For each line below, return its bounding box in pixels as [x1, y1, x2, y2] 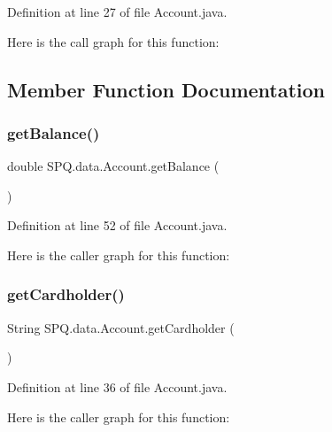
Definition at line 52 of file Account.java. [7, 216, 228, 235]
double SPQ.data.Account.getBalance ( [7, 157, 220, 175]
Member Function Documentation [7, 75, 326, 103]
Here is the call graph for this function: [7, 32, 220, 50]
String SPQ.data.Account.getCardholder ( [7, 318, 235, 336]
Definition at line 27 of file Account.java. [7, 3, 228, 20]
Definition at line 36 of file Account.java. [7, 377, 228, 396]
